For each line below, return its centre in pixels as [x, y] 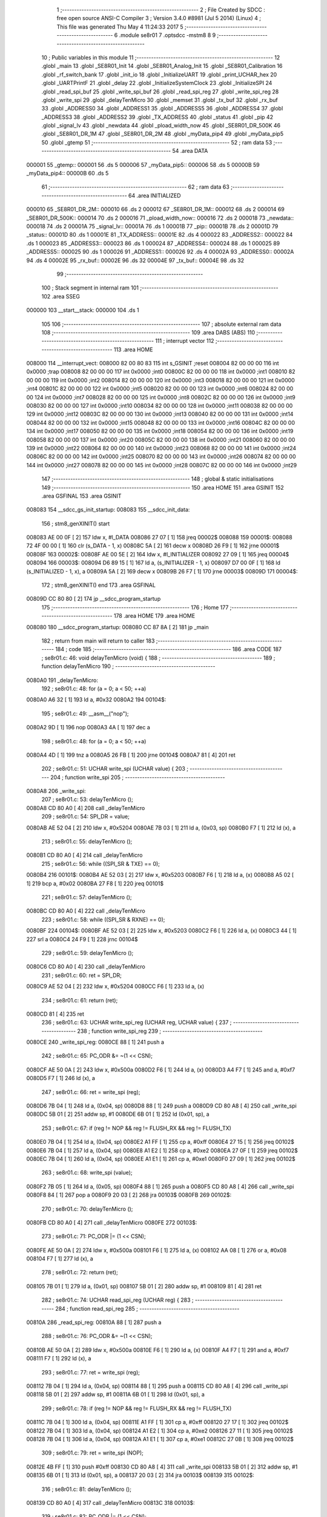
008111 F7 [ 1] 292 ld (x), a [59, 1359]
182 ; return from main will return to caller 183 [98, 641]
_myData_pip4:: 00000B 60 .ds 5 [68, 174]
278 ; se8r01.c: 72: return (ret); [80, 1272]
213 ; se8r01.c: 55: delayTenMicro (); [87, 842]
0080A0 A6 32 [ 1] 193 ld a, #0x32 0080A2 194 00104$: [96, 700]
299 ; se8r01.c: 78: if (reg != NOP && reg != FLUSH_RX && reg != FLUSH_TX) [137, 1408]
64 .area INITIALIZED [154, 195]
